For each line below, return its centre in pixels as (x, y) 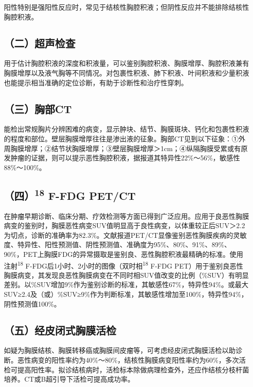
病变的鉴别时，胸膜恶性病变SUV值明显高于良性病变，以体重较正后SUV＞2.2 (125, 225)
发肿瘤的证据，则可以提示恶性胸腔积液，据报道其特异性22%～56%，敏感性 (122, 158)
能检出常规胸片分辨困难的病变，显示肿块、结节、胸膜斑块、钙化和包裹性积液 (126, 129)
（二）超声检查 (40, 43)
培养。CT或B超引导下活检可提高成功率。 (69, 379)
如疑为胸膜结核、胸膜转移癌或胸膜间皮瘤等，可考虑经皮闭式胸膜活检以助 (120, 350)
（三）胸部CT (38, 108)
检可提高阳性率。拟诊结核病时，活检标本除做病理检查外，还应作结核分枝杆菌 (126, 369)
